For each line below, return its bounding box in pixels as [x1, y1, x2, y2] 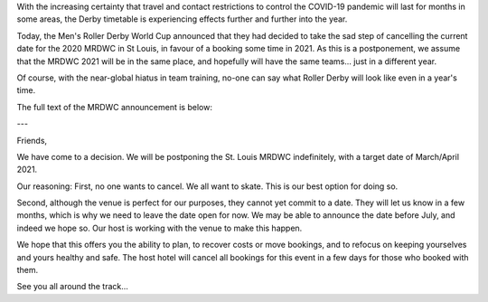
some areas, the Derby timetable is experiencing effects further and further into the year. [16, 14, 348, 24]
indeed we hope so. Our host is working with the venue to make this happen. [16, 222, 303, 233]
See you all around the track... [16, 281, 128, 292]
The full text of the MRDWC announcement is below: [16, 101, 212, 112]
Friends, [16, 135, 48, 146]
